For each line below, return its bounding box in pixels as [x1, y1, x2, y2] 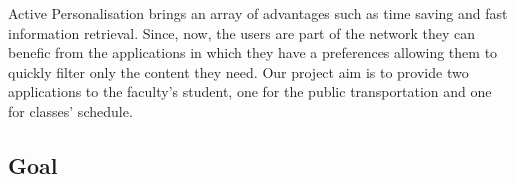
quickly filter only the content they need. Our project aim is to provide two [8, 61, 469, 82]
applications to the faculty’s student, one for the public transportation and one [8, 81, 492, 102]
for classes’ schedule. [8, 100, 133, 121]
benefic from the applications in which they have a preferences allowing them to [8, 42, 498, 63]
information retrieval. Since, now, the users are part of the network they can [8, 22, 476, 43]
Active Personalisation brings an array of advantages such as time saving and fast [8, 3, 508, 23]
